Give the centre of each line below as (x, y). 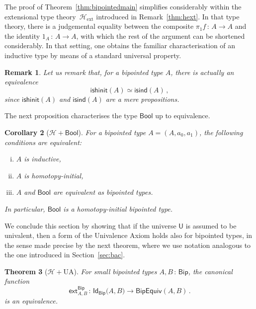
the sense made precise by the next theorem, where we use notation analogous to (128, 245)
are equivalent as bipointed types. (103, 192)
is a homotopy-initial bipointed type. (118, 208)
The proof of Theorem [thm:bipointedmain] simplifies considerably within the (123, 6)
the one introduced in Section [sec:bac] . (65, 255)
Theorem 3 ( (26, 271)
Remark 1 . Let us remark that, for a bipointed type (84, 72)
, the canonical (210, 271)
